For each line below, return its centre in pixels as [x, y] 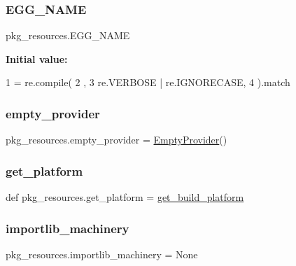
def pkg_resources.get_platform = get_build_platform [125, 197]
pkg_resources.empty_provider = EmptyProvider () [117, 140]
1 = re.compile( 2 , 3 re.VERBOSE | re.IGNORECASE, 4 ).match [148, 82]
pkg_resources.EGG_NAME [68, 35]
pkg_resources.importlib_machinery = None [102, 254]
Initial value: [37, 58]
